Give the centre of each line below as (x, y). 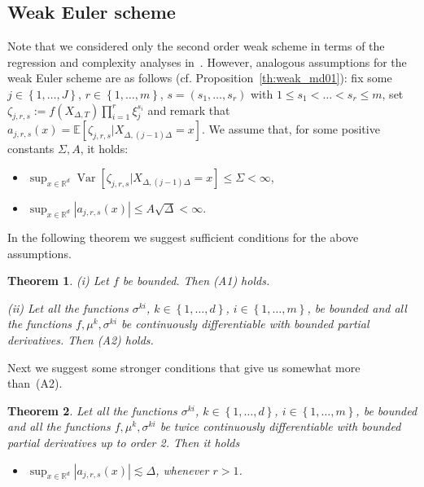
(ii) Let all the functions (68, 307)
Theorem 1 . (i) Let (58, 281)
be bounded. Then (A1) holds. (196, 281)
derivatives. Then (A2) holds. (81, 339)
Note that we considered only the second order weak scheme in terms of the (196, 46)
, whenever (182, 469)
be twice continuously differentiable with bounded (280, 426)
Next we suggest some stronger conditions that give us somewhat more (184, 367)
